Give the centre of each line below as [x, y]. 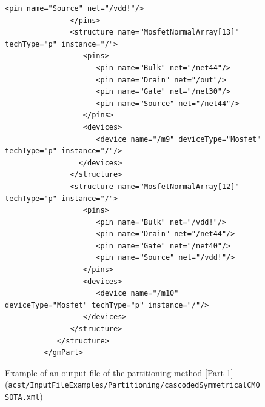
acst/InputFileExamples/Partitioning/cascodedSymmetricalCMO [134, 385]
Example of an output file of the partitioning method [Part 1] [119, 372]
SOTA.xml [22, 398]
